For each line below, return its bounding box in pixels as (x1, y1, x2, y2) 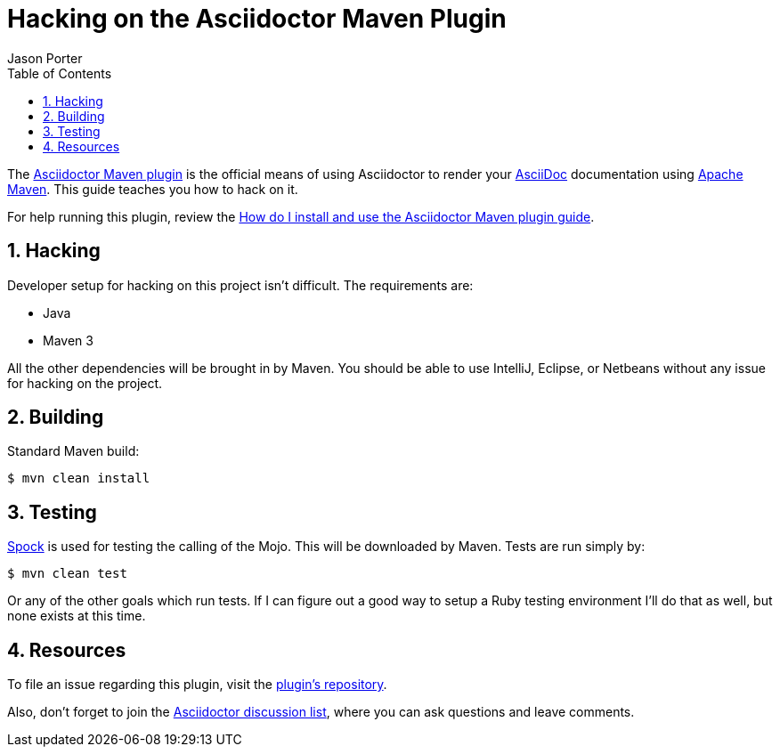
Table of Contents (7, 65, 112, 81)
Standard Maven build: (7, 443, 140, 459)
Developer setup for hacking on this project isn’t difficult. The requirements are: (7, 277, 474, 293)
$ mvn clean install (7, 471, 150, 486)
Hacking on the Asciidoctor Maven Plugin (7, 4, 507, 34)
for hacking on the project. (7, 375, 163, 391)
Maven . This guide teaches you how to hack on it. (7, 181, 298, 197)
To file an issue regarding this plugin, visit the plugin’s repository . (7, 677, 387, 693)
